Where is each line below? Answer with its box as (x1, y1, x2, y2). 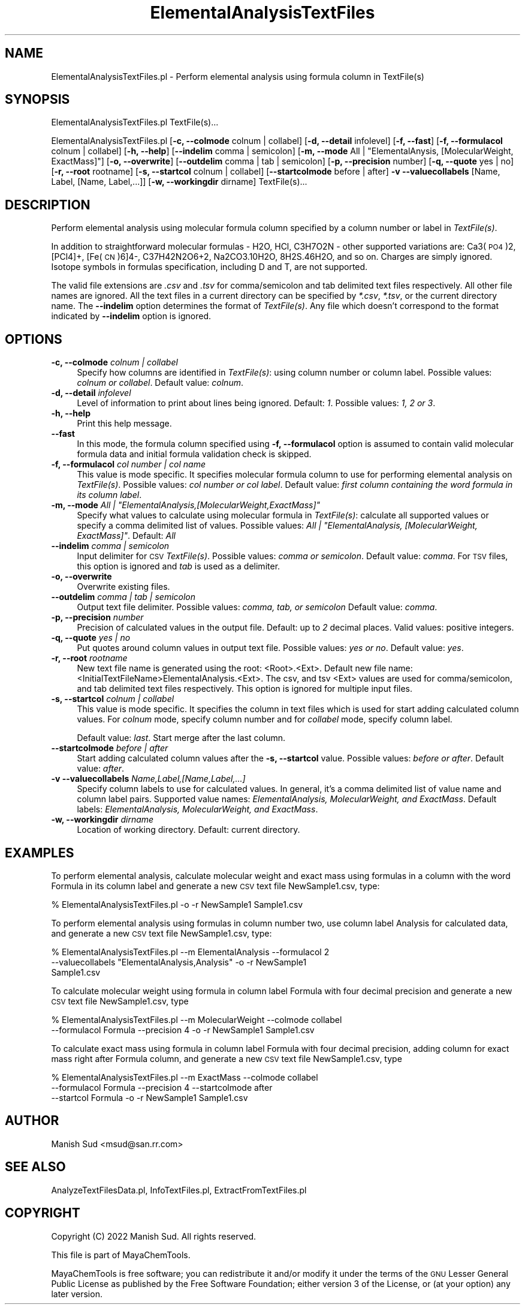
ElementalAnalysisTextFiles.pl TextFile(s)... (51, 117, 219, 128)
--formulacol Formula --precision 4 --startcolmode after (51, 1082, 273, 1093)
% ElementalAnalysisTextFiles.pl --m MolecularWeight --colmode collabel (51, 1014, 342, 1025)
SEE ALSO (5, 1159, 66, 1175)
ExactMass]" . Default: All (77, 530, 176, 541)
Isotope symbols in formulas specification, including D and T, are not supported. (51, 262, 368, 272)
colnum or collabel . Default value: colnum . (77, 377, 243, 388)
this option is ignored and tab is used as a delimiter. (77, 561, 280, 572)
